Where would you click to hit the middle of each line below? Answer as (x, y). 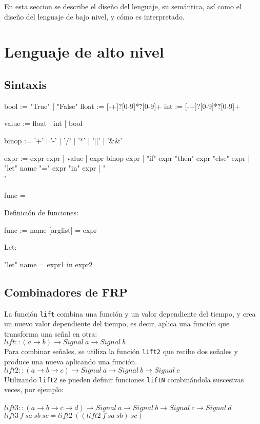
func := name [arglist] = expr (51, 229)
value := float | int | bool (43, 123)
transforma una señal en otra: (51, 333)
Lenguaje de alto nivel (84, 52)
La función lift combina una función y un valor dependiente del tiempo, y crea (130, 313)
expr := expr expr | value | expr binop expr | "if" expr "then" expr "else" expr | (127, 158)
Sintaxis (25, 84)
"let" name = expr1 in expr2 (48, 264)
